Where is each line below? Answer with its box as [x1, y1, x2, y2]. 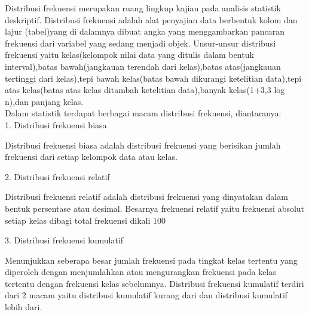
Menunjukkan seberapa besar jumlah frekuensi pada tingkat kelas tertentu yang [5, 254, 298, 266]
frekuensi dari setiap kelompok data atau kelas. [5, 150, 178, 163]
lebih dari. [5, 301, 42, 313]
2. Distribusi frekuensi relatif [5, 170, 110, 183]
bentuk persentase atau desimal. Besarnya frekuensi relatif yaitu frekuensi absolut [5, 202, 305, 214]
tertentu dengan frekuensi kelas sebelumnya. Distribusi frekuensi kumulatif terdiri [5, 277, 304, 289]
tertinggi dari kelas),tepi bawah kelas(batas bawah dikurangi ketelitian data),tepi [5, 72, 302, 84]
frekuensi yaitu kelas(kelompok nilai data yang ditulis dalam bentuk [5, 48, 254, 61]
